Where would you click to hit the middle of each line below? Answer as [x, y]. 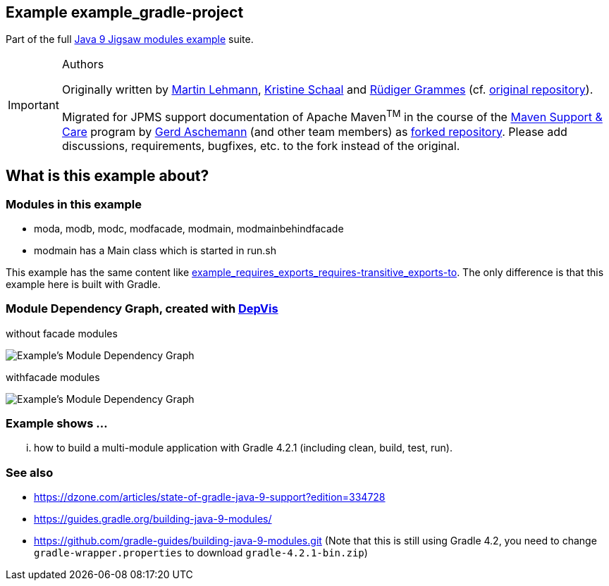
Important [33, 105]
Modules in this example [74, 204]
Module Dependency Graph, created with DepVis [142, 309]
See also [30, 472]
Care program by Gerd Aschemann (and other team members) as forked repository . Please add [314, 131]
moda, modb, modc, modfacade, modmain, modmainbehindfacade [189, 228]
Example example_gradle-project [125, 12]
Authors [83, 64]
